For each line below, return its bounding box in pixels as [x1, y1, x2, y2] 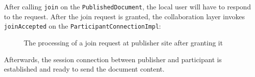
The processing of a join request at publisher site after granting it [24, 37, 223, 47]
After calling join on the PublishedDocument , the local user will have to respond [4, 1, 251, 11]
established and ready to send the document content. [4, 64, 165, 74]
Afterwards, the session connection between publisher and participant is [4, 54, 222, 64]
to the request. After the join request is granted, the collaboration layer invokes [4, 11, 245, 21]
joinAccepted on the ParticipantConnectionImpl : [4, 21, 161, 31]
